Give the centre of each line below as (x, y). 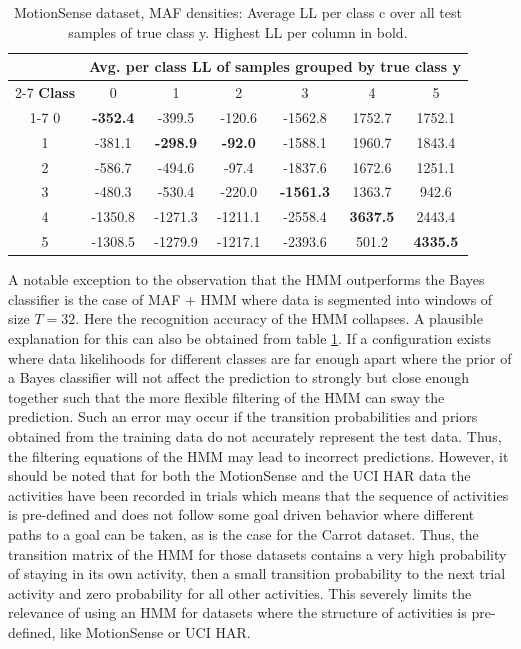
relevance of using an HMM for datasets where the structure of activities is (237, 612)
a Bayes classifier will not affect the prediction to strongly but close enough (239, 377)
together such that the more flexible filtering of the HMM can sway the (226, 396)
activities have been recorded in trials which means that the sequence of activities (258, 494)
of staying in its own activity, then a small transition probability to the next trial (257, 573)
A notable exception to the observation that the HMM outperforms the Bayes (246, 279)
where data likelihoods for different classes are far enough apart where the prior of (260, 357)
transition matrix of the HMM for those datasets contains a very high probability (257, 553)
